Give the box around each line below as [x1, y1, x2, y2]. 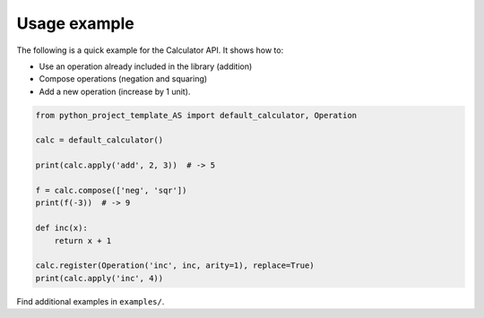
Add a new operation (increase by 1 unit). [39, 86, 191, 97]
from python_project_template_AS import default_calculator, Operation [35, 110, 358, 120]
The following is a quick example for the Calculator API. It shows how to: [16, 45, 284, 56]
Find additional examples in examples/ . [16, 296, 165, 306]
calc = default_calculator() [35, 135, 164, 145]
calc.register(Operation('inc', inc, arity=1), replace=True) [35, 261, 315, 271]
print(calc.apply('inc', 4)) [35, 273, 164, 283]
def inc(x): [35, 223, 89, 233]
